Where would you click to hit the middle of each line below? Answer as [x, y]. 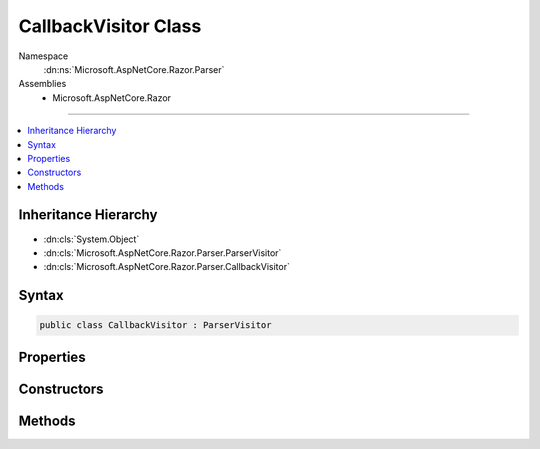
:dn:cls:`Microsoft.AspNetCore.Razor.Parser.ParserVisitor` [162, 252]
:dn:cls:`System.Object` [91, 239]
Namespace [43, 56]
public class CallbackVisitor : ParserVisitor [155, 325]
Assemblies [42, 84]
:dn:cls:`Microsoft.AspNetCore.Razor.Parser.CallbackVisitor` [166, 267]
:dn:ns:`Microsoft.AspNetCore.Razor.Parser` [134, 69]
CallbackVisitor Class [110, 26]
